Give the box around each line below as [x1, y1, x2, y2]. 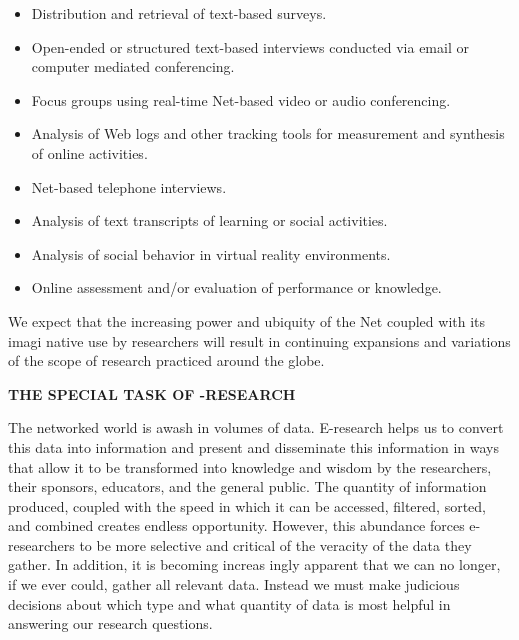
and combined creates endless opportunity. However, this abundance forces [8, 515, 465, 536]
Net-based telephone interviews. [31, 176, 227, 197]
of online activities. [31, 142, 148, 163]
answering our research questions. [8, 613, 213, 634]
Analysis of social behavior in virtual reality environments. [31, 243, 391, 264]
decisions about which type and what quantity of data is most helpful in [8, 593, 451, 614]
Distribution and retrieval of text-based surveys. [31, 3, 327, 23]
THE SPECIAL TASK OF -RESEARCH [8, 383, 296, 404]
